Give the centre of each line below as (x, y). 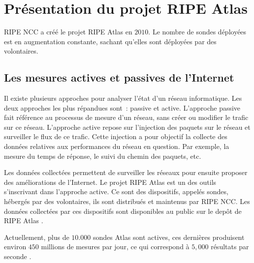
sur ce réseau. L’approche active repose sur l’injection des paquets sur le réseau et (127, 127)
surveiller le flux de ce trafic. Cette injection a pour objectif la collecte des (116, 136)
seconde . (18, 256)
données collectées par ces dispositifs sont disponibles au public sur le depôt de (123, 211)
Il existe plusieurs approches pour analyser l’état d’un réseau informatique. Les (123, 98)
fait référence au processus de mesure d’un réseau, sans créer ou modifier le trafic (126, 117)
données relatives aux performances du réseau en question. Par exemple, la (117, 146)
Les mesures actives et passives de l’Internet (119, 77)
